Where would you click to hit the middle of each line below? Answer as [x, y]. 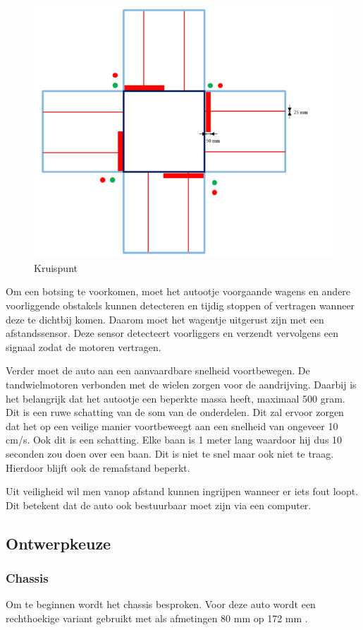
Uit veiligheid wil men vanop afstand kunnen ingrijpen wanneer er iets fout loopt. [182, 491]
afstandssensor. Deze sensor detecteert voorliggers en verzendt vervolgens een [172, 333]
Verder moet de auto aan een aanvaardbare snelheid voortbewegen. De [158, 370]
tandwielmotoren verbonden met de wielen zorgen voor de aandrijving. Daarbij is [181, 384]
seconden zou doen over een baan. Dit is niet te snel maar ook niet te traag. [170, 453]
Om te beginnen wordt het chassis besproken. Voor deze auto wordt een [161, 604]
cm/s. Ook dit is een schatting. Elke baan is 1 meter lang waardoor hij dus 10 [174, 440]
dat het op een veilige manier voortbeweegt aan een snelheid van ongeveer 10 [172, 426]
